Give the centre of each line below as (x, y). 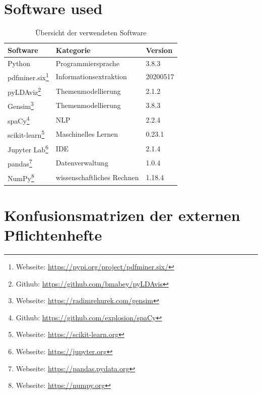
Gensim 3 (21, 105)
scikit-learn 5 (26, 134)
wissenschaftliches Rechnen (97, 177)
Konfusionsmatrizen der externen (122, 215)
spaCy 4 (19, 120)
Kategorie (73, 50)
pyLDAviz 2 (24, 91)
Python (19, 63)
